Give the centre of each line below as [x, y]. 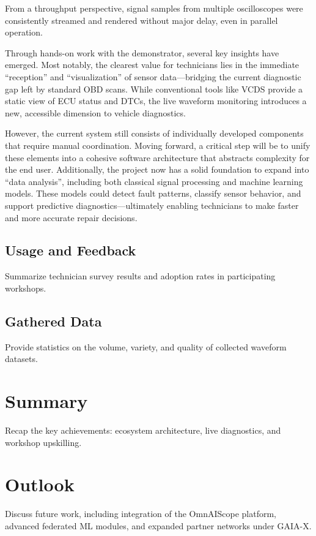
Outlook [40, 484]
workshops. [26, 288]
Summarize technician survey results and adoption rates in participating [140, 276]
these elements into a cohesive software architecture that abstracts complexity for [157, 157]
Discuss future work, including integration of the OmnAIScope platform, [141, 514]
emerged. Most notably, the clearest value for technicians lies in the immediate [152, 65]
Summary [46, 401]
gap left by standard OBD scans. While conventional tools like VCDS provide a [154, 89]
